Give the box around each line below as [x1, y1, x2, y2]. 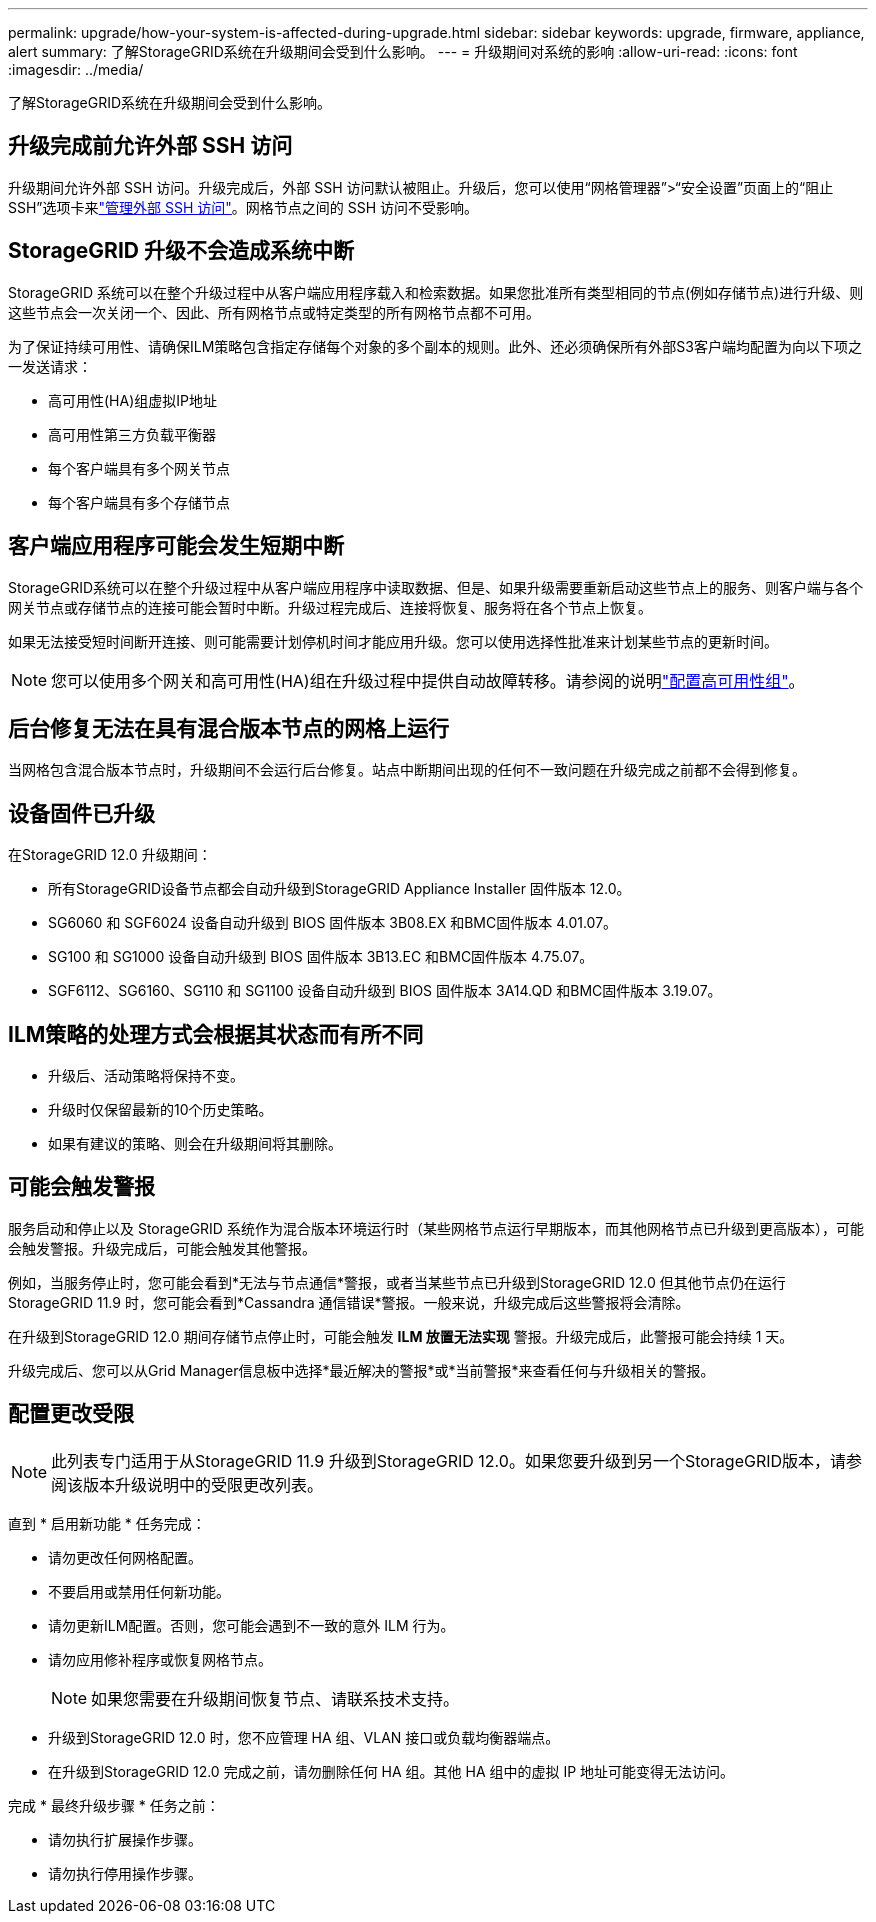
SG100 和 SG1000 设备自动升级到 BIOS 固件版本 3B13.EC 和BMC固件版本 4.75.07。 [48, 948, 594, 966]
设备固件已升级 [8, 800, 155, 826]
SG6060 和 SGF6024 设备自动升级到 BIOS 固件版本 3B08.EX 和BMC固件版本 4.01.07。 [48, 914, 618, 932]
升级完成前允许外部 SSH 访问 [8, 133, 293, 159]
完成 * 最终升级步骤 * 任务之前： [8, 1796, 220, 1814]
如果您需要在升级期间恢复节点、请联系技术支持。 [91, 1688, 460, 1709]
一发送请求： [8, 357, 92, 375]
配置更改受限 [8, 1401, 134, 1427]
